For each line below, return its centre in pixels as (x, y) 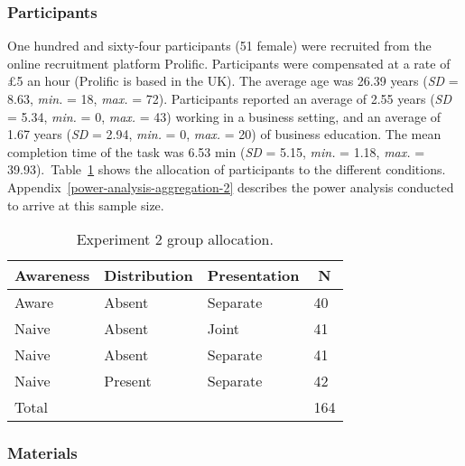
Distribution (149, 275)
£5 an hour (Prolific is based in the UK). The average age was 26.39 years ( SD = (233, 81)
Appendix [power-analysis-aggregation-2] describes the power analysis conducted (231, 186)
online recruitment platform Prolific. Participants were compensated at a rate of (229, 63)
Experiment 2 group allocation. (175, 239)
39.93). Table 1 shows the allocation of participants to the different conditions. (227, 169)
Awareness (52, 275)
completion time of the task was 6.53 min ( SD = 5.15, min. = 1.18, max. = (216, 151)
